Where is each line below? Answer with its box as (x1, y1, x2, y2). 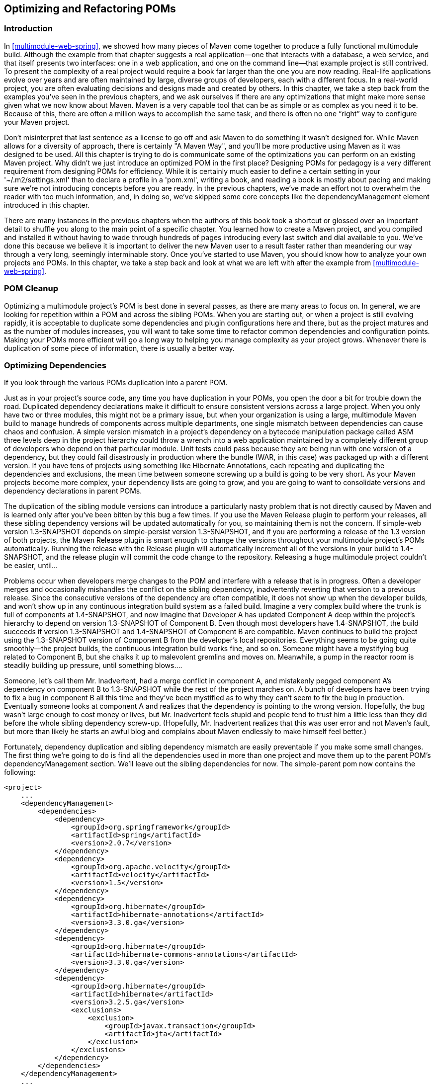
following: (4, 768, 36, 777)
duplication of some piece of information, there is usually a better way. (4, 343, 235, 352)
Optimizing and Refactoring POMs (4, 2, 176, 15)
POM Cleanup (4, 283, 58, 294)
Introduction (4, 23, 53, 34)
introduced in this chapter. (4, 200, 90, 209)
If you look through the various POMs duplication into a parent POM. (4, 378, 228, 387)
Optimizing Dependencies (4, 360, 106, 370)
